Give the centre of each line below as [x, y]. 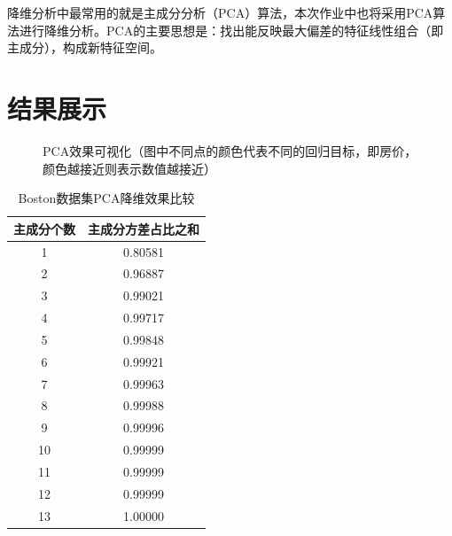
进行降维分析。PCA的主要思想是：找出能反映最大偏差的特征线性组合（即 [231, 30]
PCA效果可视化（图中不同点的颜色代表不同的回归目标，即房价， [230, 150]
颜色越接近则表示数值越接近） [129, 168]
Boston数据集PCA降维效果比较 [106, 198]
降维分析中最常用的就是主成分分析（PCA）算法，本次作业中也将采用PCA [220, 12]
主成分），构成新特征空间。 [85, 47]
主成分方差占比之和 [144, 228]
